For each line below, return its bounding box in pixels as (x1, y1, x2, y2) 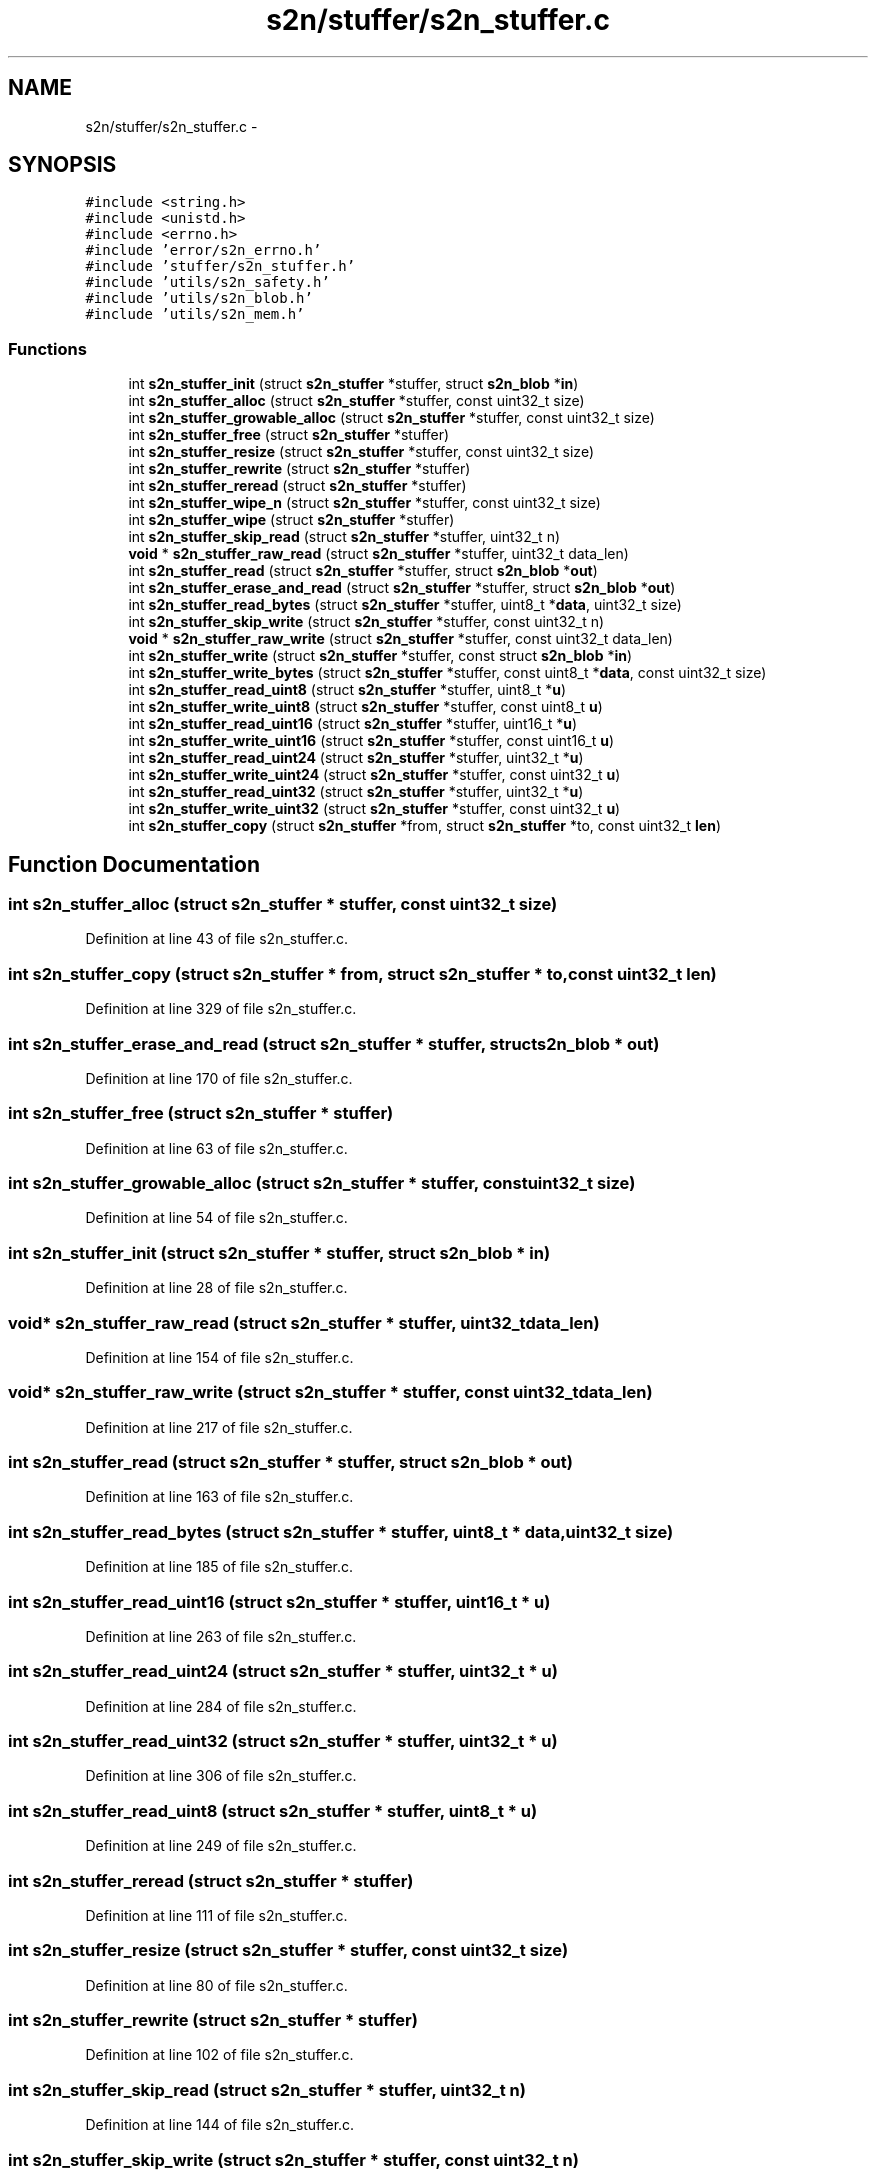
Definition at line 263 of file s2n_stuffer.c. (85, 1627, 357, 1645)
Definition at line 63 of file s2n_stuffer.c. (85, 1139, 348, 1157)
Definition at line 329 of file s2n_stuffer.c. (85, 1000, 357, 1018)
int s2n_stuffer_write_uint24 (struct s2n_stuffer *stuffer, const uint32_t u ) (128, 766, 621, 784)
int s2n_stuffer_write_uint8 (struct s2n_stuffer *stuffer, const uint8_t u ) (128, 698, 603, 716)
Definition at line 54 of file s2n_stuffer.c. (85, 1209, 348, 1227)
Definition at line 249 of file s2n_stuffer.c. (85, 1837, 357, 1855)
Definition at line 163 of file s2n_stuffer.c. (85, 1488, 354, 1506)
